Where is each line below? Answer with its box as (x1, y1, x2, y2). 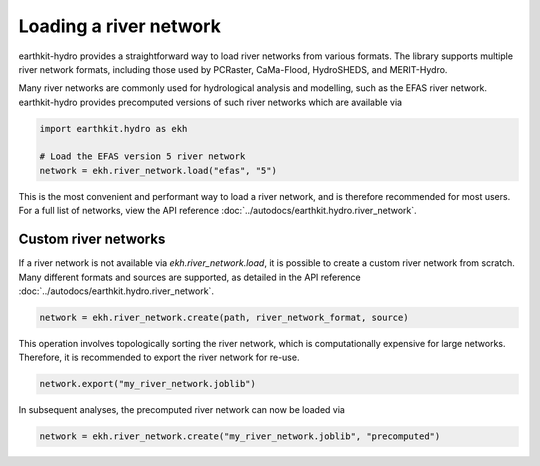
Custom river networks (18, 231, 166, 248)
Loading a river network (18, 15, 222, 37)
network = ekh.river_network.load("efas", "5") (39, 165, 277, 176)
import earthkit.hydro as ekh (39, 123, 188, 134)
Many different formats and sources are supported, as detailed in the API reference (18, 271, 362, 283)
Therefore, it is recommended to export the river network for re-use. (18, 351, 300, 364)
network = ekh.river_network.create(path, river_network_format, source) (39, 311, 409, 323)
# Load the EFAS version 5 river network (39, 151, 246, 162)
